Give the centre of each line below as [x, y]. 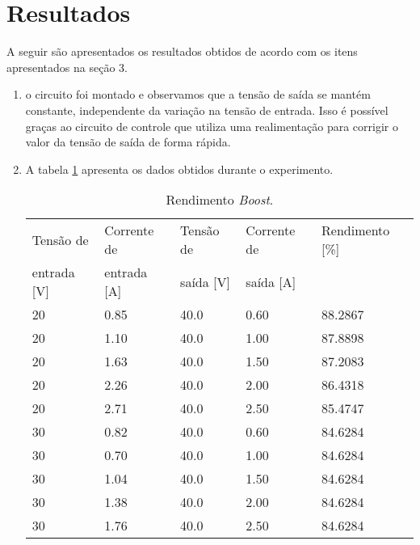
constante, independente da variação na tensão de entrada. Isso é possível [207, 110]
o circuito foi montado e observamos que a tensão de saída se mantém [198, 94]
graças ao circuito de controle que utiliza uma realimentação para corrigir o [212, 126]
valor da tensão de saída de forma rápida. [128, 142]
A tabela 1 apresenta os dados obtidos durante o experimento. [179, 169]
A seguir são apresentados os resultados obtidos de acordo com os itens [182, 51]
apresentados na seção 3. [67, 67]
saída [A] [271, 281]
